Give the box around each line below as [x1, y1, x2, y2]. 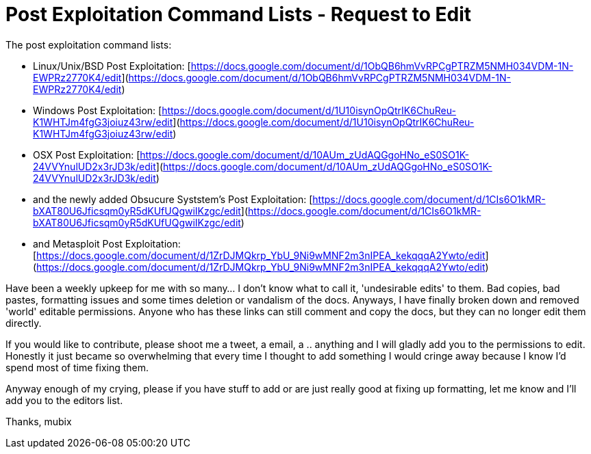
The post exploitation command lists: [5, 38, 172, 51]
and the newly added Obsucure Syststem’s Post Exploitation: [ [33, 193, 313, 205]
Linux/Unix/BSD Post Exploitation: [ [33, 59, 191, 72]
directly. [5, 317, 42, 329]
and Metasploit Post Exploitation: [33, 237, 181, 250]
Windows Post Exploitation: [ [33, 104, 162, 116]
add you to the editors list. [5, 394, 123, 406]
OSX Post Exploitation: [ [33, 148, 140, 161]
